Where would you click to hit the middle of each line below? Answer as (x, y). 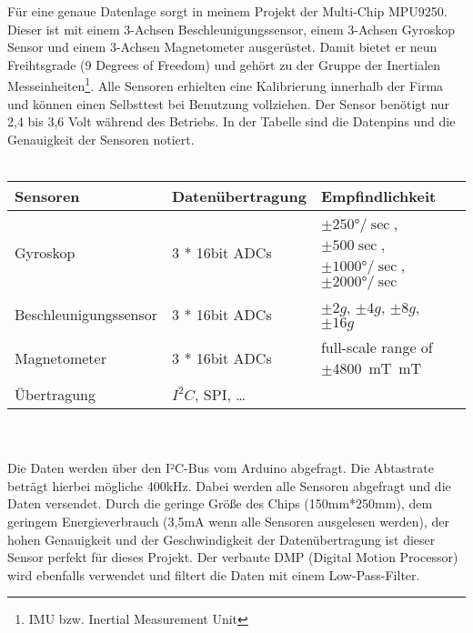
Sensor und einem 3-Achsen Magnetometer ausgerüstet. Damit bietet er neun (222, 47)
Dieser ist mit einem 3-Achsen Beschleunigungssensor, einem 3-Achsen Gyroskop (231, 29)
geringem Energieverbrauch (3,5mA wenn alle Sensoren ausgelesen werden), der (229, 521)
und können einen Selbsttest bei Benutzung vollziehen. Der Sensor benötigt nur (229, 103)
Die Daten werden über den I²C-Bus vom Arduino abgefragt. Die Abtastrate (221, 468)
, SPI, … (220, 394)
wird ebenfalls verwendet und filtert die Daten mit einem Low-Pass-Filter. (214, 574)
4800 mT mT (377, 368)
